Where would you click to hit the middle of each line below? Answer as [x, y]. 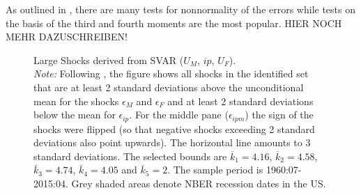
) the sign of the [279, 115]
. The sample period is [215, 170]
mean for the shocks [76, 101]
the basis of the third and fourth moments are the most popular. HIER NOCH [174, 23]
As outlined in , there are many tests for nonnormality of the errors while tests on [181, 9]
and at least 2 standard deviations [240, 101]
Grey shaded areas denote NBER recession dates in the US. [199, 183]
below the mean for [75, 115]
